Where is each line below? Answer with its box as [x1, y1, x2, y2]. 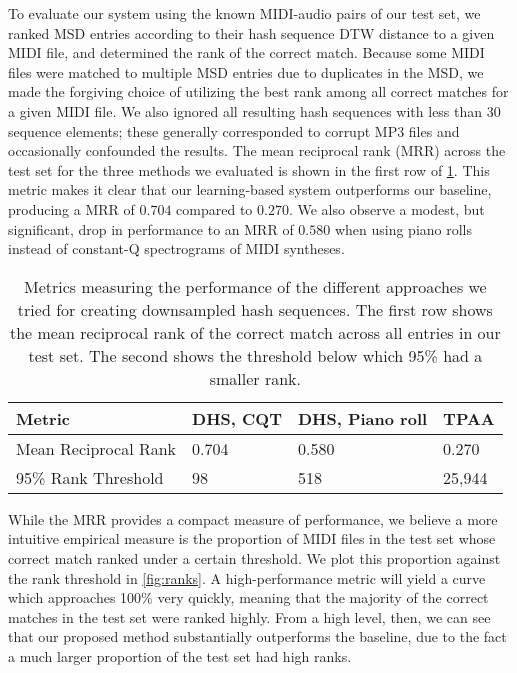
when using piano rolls [334, 218, 473, 239]
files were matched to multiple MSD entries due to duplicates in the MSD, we [8, 61, 484, 82]
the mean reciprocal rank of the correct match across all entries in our [9, 320, 501, 344]
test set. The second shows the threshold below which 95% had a [28, 343, 483, 367]
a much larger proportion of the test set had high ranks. [8, 645, 352, 666]
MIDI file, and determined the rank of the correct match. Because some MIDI [8, 42, 485, 63]
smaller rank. [209, 366, 302, 390]
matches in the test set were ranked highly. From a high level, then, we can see [8, 606, 491, 627]
